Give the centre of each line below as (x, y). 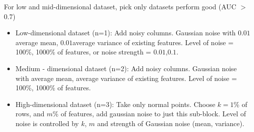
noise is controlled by (47, 123)
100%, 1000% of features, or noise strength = (83, 52)
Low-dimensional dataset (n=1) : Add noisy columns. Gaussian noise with (126, 33)
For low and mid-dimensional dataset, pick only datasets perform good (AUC (120, 6)
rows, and (30, 114)
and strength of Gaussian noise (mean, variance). (171, 123)
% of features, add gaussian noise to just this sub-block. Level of (149, 114)
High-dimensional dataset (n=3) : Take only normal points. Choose (115, 104)
